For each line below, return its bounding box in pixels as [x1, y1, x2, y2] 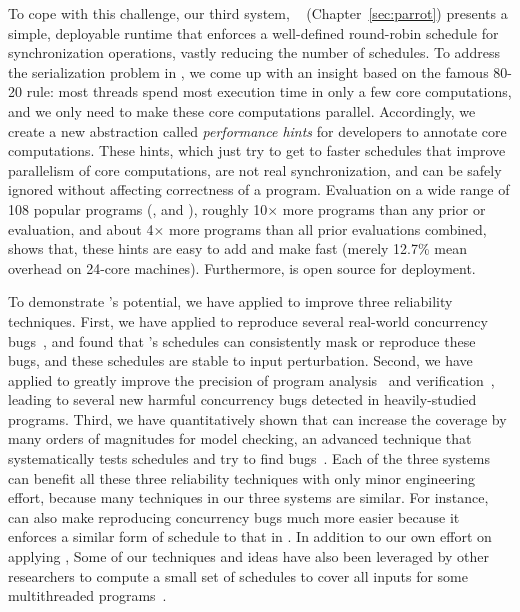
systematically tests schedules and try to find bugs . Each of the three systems [8, 448, 491, 469]
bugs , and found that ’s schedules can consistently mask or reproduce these [8, 330, 476, 351]
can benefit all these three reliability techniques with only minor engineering [8, 467, 475, 488]
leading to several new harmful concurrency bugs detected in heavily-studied [8, 389, 477, 410]
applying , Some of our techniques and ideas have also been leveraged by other [8, 546, 490, 567]
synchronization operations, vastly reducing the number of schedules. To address [8, 42, 500, 63]
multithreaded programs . [8, 585, 167, 606]
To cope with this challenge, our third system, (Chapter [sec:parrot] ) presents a [8, 3, 508, 23]
